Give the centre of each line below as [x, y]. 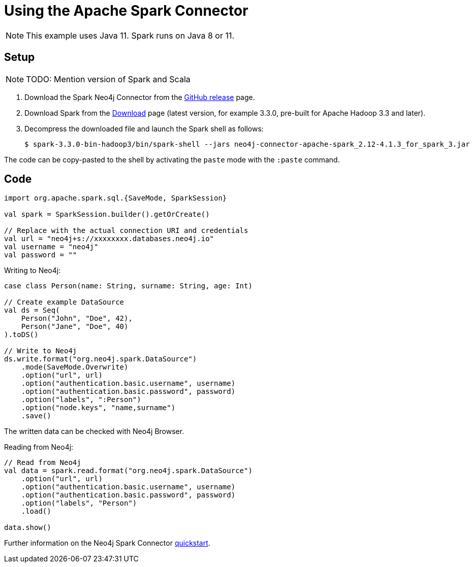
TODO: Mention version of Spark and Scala [108, 79]
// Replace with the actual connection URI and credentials [126, 231]
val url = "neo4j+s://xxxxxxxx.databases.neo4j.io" [109, 239]
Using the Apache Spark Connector [126, 11]
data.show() [28, 528]
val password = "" [41, 255]
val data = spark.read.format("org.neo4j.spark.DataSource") [128, 471]
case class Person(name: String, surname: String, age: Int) [128, 286]
